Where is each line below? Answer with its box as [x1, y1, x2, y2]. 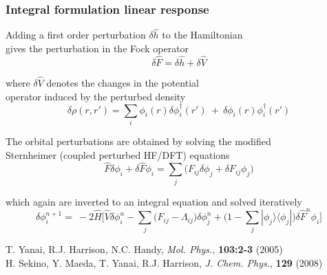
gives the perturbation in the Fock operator [6, 41, 189, 56]
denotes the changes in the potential [46, 76, 199, 90]
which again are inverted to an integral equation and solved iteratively [6, 194, 302, 208]
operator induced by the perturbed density [6, 89, 186, 103]
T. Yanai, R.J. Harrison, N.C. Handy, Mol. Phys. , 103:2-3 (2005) [6, 242, 283, 256]
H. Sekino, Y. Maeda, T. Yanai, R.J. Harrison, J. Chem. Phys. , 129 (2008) [6, 255, 323, 269]
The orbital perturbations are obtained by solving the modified [6, 134, 271, 148]
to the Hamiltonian [162, 27, 243, 42]
